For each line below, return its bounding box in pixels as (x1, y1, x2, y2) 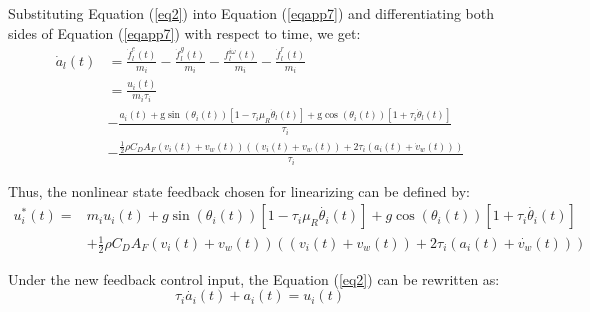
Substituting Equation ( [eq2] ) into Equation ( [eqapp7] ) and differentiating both (8, 3, 495, 23)
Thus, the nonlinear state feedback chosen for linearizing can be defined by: (8, 180, 470, 201)
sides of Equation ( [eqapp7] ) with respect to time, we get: (8, 22, 361, 43)
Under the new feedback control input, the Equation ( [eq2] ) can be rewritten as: (8, 268, 500, 289)
